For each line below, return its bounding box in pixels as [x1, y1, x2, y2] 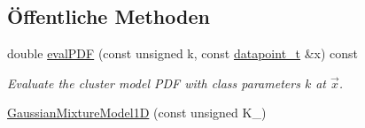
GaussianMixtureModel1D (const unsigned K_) [7, 103, 267, 122]
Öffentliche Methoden [7, 3, 210, 30]
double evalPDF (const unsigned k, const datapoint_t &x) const [7, 44, 359, 63]
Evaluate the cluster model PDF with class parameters [7, 73, 300, 92]
